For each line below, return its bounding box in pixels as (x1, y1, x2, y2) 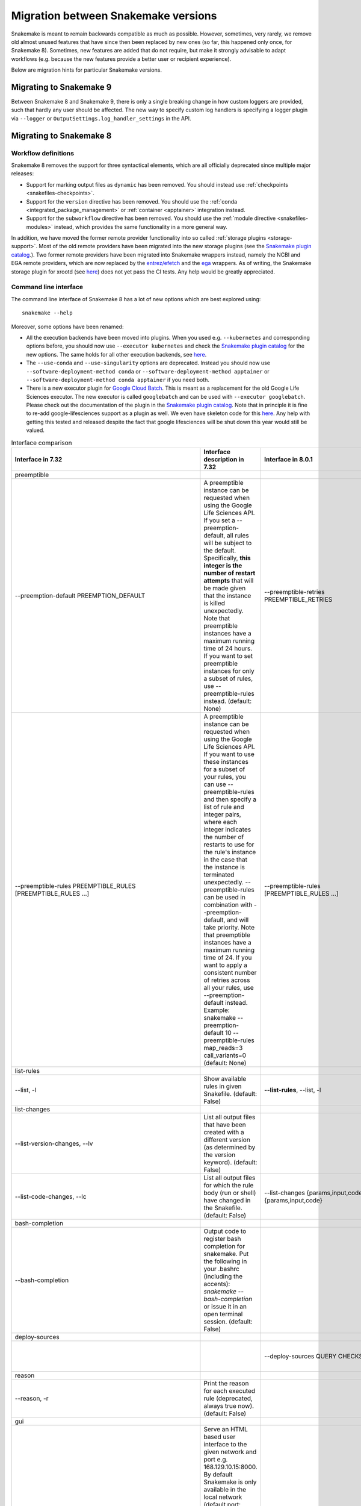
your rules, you (203, 773, 246, 781)
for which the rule (203, 1181, 254, 1190)
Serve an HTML (203, 1425, 248, 1434)
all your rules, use (203, 984, 254, 992)
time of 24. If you (203, 954, 252, 962)
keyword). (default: (203, 1158, 258, 1167)
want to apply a (203, 961, 248, 969)
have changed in (203, 1196, 251, 1205)
